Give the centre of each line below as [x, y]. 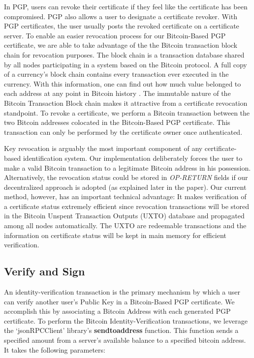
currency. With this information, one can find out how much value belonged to [123, 83]
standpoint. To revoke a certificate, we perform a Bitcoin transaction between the [127, 112]
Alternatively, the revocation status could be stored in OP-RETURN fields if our [126, 177]
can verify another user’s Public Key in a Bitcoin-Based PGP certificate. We [119, 301]
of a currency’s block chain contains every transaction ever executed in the [116, 74]
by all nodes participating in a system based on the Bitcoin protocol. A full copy [126, 64]
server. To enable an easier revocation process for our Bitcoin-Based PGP [115, 35]
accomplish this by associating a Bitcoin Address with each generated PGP [117, 311]
